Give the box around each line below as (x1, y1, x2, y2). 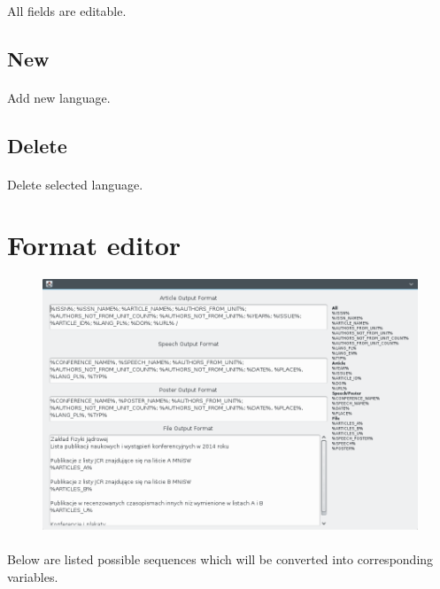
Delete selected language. (7, 174, 143, 193)
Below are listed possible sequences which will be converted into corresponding (7, 550, 434, 569)
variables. (7, 567, 58, 585)
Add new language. (7, 88, 111, 106)
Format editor (7, 227, 181, 263)
